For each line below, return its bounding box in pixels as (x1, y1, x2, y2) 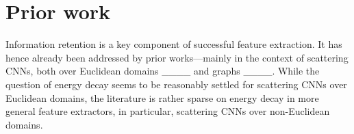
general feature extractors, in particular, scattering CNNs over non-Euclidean (5, 104, 330, 118)
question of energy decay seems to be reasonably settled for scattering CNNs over (5, 77, 347, 91)
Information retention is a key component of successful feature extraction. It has (5, 37, 342, 51)
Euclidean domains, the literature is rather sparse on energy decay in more (5, 90, 319, 105)
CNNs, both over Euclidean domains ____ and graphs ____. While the (5, 64, 320, 78)
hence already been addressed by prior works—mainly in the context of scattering (5, 50, 349, 64)
